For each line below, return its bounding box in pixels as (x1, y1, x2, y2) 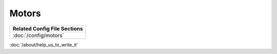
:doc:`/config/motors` (12, 32, 64, 39)
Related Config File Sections (12, 25, 83, 32)
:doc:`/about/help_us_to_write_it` (9, 41, 78, 48)
